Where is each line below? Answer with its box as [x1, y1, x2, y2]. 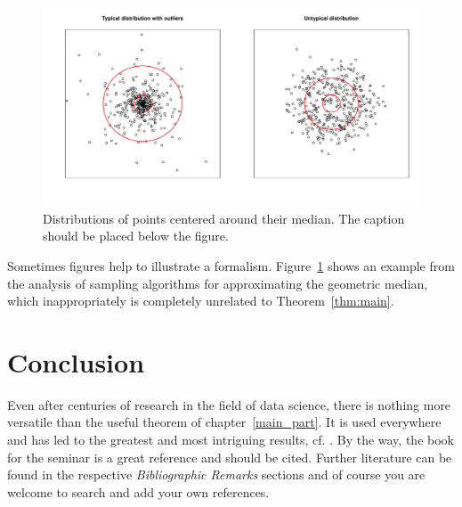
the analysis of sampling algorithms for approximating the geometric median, [7, 274, 428, 292]
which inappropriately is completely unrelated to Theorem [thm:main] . [7, 291, 394, 310]
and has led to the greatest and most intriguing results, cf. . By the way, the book [7, 430, 454, 449]
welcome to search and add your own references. [7, 482, 270, 501]
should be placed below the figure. [43, 226, 229, 245]
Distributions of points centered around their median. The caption [43, 209, 405, 227]
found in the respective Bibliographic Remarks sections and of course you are [7, 465, 426, 484]
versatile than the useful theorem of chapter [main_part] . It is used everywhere [7, 413, 442, 431]
